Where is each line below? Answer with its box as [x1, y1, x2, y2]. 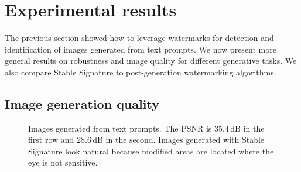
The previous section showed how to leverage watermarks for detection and [5, 32, 274, 44]
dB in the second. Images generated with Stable [93, 133, 265, 146]
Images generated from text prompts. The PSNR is [28, 122, 212, 134]
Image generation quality [5, 94, 159, 112]
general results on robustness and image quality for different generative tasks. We [5, 54, 297, 67]
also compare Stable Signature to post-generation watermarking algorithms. [5, 66, 276, 78]
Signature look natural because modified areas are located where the [28, 145, 274, 157]
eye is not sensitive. [28, 156, 98, 168]
